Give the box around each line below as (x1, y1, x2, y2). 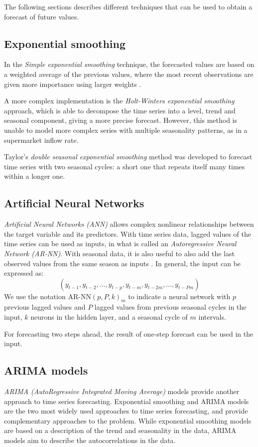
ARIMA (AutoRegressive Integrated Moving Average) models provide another (4, 386, 240, 397)
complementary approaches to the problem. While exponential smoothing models (4, 415, 252, 426)
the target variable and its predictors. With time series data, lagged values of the (4, 228, 252, 239)
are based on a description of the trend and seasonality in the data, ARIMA (4, 425, 237, 436)
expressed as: (4, 268, 44, 278)
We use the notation (4, 291, 66, 301)
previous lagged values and (4, 302, 86, 312)
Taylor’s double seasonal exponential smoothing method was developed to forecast (4, 151, 253, 162)
